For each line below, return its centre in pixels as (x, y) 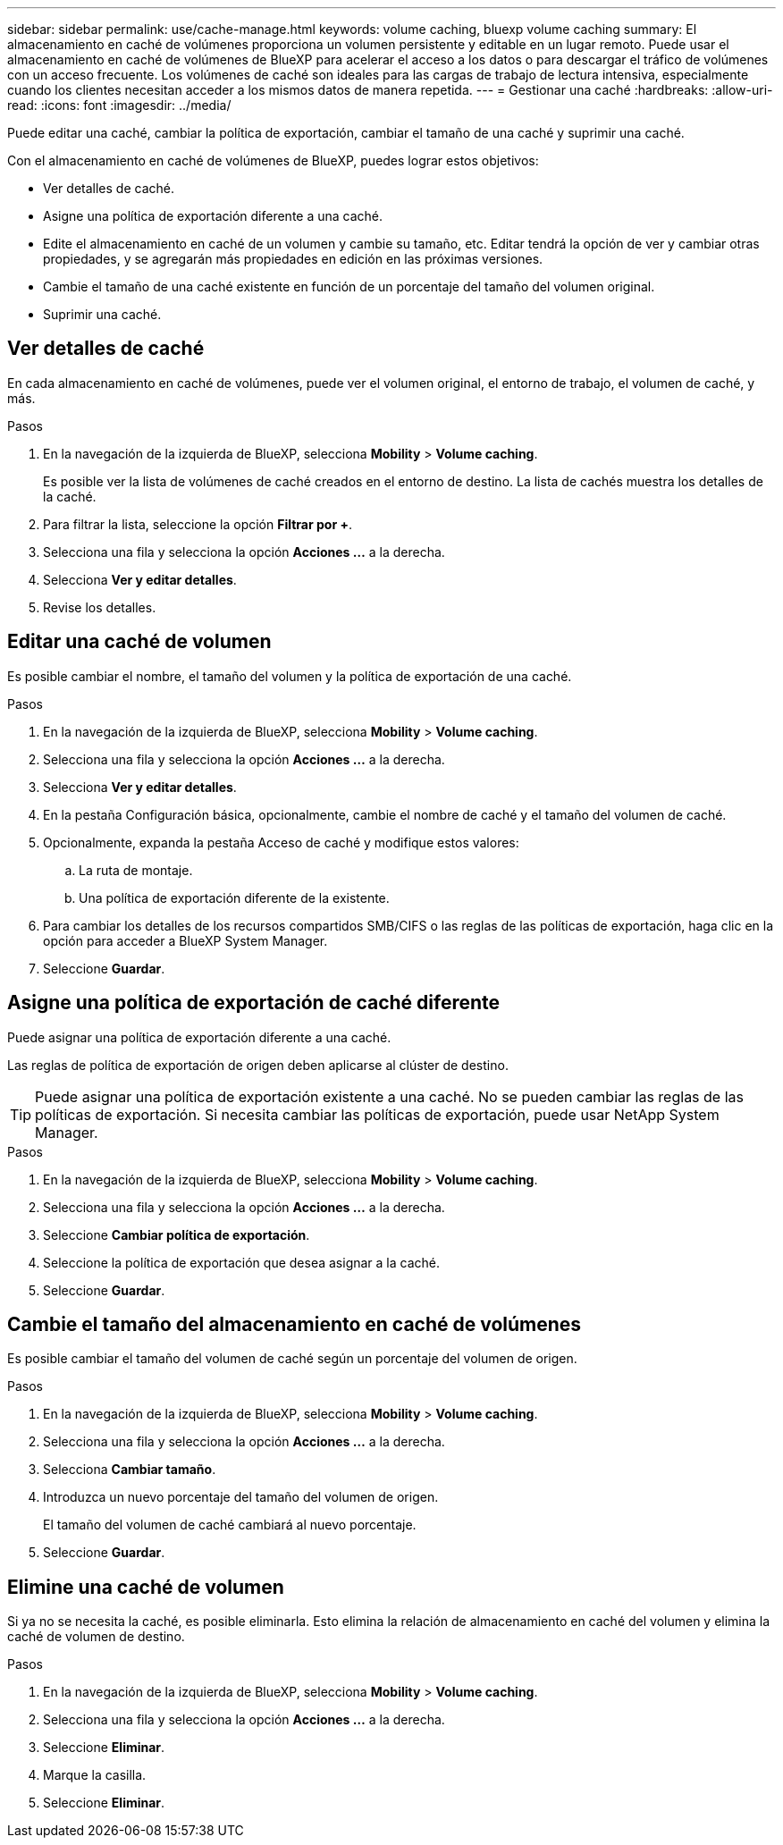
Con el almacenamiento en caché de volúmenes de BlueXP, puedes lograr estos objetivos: (273, 160)
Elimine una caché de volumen (146, 1587)
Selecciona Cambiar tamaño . (130, 1470)
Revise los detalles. (100, 607)
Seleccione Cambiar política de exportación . (177, 1234)
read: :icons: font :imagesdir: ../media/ (119, 105)
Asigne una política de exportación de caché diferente (254, 1003)
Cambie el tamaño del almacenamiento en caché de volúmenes (295, 1324)
